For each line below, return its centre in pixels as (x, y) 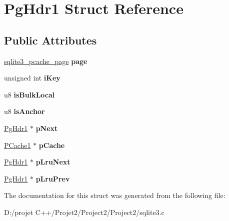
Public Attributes (50, 40)
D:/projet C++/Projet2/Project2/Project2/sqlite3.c (84, 212)
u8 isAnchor (24, 111)
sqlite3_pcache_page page (46, 61)
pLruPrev (53, 178)
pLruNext (53, 162)
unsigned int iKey (32, 78)
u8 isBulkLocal (29, 94)
